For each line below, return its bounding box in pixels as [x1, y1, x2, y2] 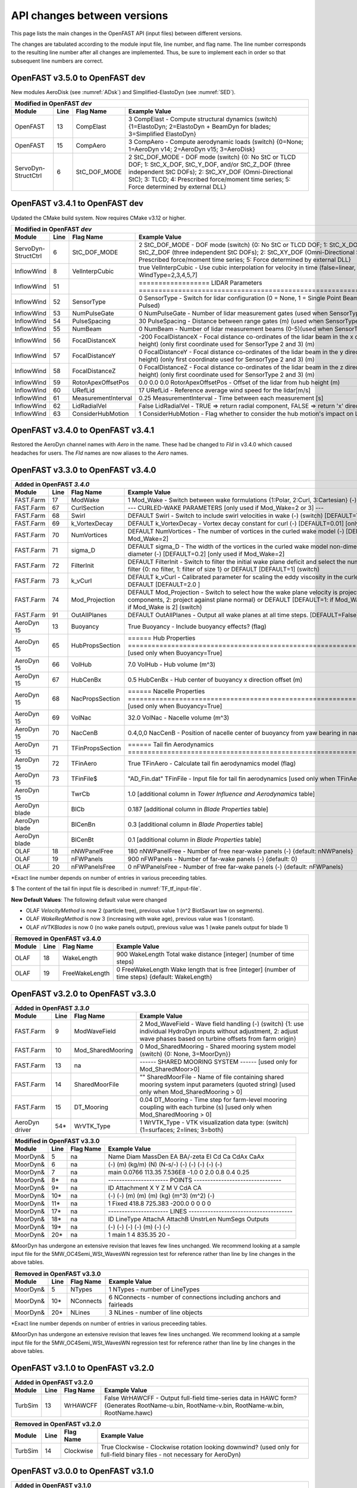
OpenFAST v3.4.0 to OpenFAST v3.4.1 [11, 426, 155, 436]
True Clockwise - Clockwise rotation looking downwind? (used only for [101, 1443, 299, 1451]
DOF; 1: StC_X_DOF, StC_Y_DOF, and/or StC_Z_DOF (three [128, 161, 291, 169]
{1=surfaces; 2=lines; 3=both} [139, 1126, 224, 1134]
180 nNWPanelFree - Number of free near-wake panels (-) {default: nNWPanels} [127, 847, 353, 855]
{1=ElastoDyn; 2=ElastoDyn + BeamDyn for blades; [128, 123, 271, 131]
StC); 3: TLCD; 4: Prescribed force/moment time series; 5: [128, 176, 291, 184]
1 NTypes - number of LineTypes [108, 1285, 200, 1293]
